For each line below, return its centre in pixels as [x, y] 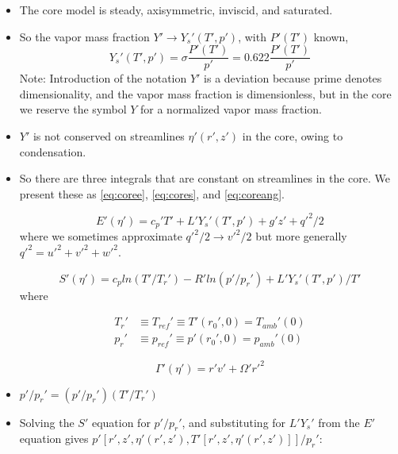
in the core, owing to [293, 136]
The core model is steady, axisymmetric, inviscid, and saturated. [176, 10]
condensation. [53, 151]
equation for [121, 422]
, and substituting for [234, 422]
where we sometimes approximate [101, 236]
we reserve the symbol [73, 109]
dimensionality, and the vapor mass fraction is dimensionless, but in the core [205, 93]
